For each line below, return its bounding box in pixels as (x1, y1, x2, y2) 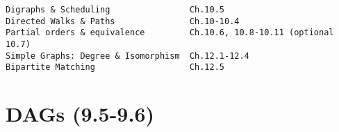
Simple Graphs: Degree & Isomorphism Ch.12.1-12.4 (6, 50, 249, 61)
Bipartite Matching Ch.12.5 (6, 62, 224, 73)
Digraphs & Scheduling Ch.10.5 (6, 5, 224, 15)
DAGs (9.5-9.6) (6, 100, 155, 128)
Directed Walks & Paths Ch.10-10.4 (6, 16, 240, 26)
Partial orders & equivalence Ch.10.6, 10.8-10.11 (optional (6, 28, 334, 38)
